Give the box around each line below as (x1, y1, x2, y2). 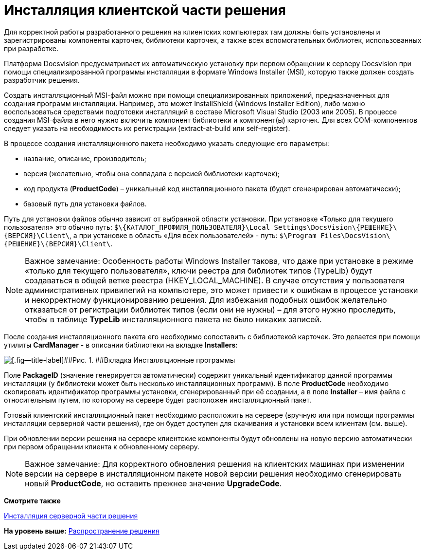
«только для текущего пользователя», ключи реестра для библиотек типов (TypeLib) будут (25, 265, 372, 276)
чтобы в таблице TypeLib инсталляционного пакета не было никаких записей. (25, 314, 322, 324)
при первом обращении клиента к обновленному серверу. (4, 442, 199, 451)
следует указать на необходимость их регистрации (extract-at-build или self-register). (4, 124, 290, 132)
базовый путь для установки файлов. (23, 199, 147, 208)
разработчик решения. (4, 75, 80, 84)
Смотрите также (4, 496, 61, 505)
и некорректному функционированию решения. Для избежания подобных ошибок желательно (25, 295, 387, 305)
